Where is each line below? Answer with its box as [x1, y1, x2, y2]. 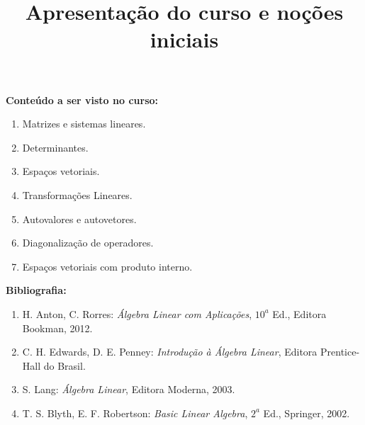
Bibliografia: [6, 283, 67, 297]
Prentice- [320, 344, 360, 359]
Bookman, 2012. [22, 320, 93, 335]
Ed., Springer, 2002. [263, 405, 350, 420]
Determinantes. [22, 140, 89, 154]
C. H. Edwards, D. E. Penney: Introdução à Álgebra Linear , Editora [22, 344, 318, 359]
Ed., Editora [272, 306, 327, 321]
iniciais [150, 25, 219, 54]
